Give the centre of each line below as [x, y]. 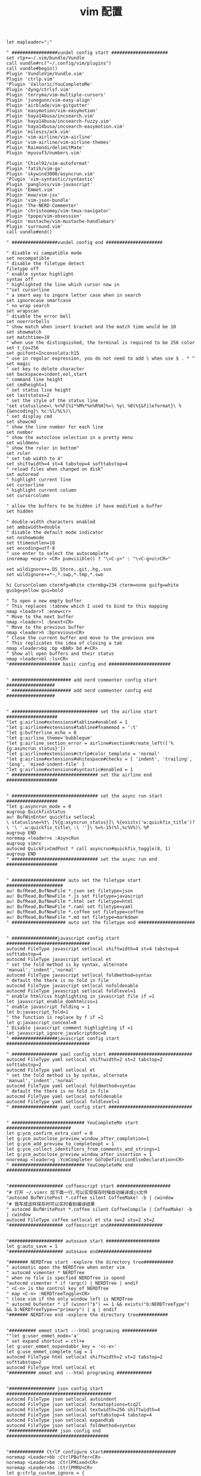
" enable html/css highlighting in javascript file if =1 [80, 996]
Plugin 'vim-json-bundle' [39, 201]
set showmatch [24, 332]
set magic [19, 364]
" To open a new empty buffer [44, 601]
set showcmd [21, 422]
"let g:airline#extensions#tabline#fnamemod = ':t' [72, 728]
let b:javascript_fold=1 [37, 1012]
